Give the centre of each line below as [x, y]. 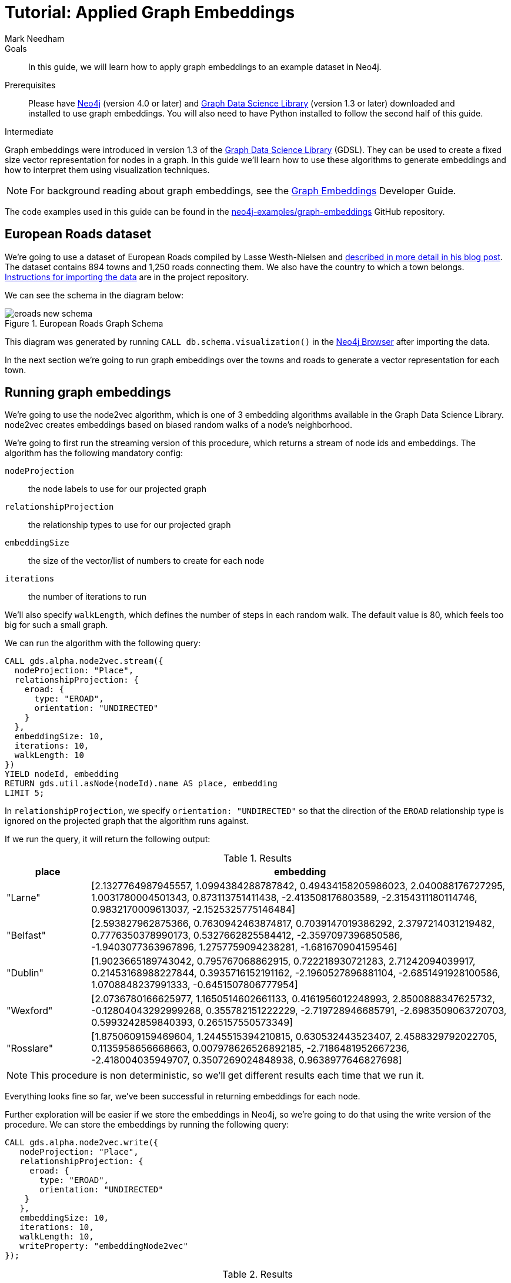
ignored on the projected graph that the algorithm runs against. [127, 821]
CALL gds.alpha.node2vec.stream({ [84, 661]
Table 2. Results [258, 1274]
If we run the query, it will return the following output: [108, 839]
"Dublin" [25, 973]
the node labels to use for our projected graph [118, 489]
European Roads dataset [78, 234]
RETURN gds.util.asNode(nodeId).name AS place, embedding [141, 784]
